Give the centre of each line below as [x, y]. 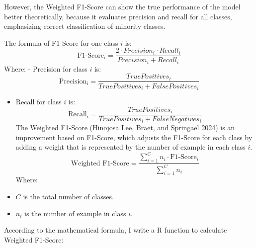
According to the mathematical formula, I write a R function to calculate [116, 230]
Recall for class [39, 101]
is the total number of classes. [68, 196]
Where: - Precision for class [46, 68]
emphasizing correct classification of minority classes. [85, 26]
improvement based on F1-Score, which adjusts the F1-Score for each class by [134, 137]
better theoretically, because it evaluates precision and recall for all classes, [118, 16]
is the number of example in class [75, 213]
